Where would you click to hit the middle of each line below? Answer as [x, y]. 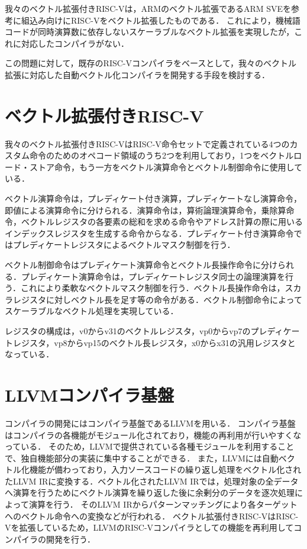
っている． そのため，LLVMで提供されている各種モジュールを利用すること [150, 446]
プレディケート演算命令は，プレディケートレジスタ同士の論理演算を [153, 276]
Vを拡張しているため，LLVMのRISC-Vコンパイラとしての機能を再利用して [149, 527]
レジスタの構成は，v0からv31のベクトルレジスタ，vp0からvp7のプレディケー [152, 331]
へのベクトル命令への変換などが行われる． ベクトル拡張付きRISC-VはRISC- [152, 516]
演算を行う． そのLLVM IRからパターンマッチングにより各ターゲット [163, 504]
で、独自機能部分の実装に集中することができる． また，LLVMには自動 [142, 458]
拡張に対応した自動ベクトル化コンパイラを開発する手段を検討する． [137, 74]
